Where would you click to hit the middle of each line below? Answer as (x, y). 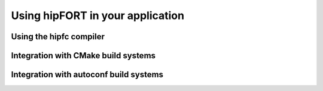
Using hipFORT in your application (98, 15)
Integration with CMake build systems (83, 56)
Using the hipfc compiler (58, 37)
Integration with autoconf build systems (87, 75)
